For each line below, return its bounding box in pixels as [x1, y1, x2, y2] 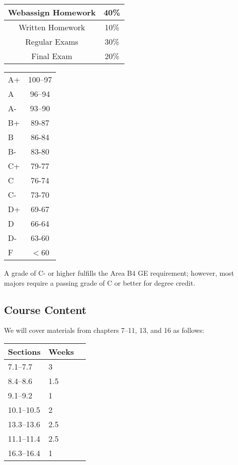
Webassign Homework [8, 6, 96, 18]
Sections [8, 345, 41, 357]
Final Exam [31, 50, 72, 62]
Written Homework [18, 21, 85, 33]
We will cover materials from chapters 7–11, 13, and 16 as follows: [4, 325, 204, 335]
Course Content [4, 302, 87, 317]
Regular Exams [25, 36, 78, 47]
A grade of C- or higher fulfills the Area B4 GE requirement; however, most [4, 268, 235, 278]
